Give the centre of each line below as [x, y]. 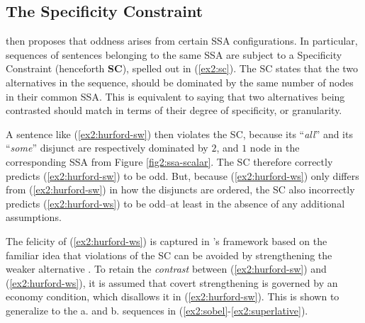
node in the [275, 148]
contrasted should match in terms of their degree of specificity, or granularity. [174, 110]
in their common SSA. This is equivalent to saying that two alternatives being [175, 96]
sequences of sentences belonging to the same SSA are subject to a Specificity [174, 54]
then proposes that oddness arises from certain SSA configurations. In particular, [182, 41]
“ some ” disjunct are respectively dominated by [107, 148]
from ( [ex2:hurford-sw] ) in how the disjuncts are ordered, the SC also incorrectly [180, 189]
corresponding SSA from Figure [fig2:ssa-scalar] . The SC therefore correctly [169, 161]
